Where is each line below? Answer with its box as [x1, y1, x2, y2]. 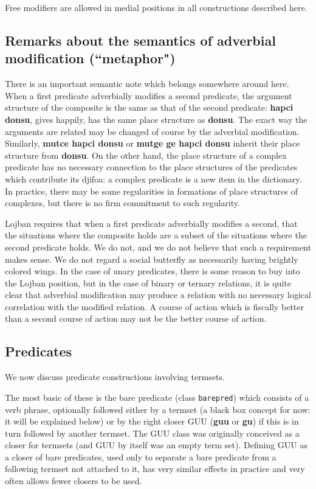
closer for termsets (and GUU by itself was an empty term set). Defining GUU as [5, 439, 308, 451]
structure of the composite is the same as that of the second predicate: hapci [5, 101, 294, 114]
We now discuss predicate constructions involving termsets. [5, 370, 225, 383]
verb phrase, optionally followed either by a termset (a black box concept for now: [5, 403, 311, 415]
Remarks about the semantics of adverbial [5, 30, 276, 49]
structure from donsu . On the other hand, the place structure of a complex [5, 148, 287, 161]
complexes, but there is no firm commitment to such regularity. [5, 196, 240, 209]
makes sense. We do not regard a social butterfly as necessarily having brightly [5, 252, 298, 265]
